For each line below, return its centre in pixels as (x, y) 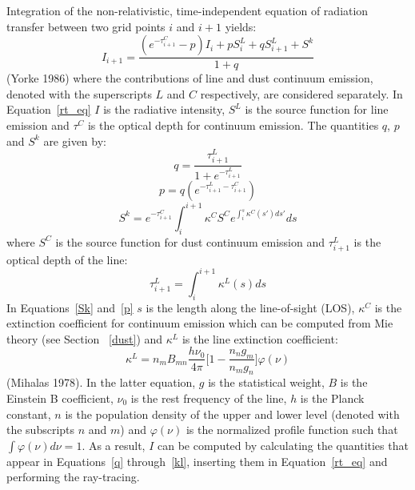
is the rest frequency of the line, (209, 398)
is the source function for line (317, 109)
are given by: (75, 141)
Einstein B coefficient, (60, 398)
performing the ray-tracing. (73, 477)
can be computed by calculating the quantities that (283, 445)
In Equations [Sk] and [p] (70, 307)
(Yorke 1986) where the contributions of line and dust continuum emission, (190, 78)
